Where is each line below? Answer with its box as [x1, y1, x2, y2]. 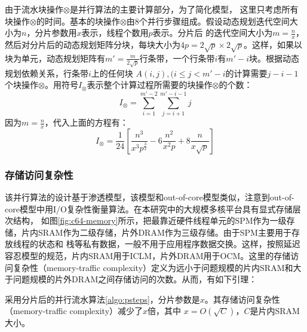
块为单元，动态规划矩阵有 [5, 51, 105, 64]
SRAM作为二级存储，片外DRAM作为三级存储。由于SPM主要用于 [38, 226, 291, 238]
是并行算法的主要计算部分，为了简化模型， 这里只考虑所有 [69, 3, 299, 15]
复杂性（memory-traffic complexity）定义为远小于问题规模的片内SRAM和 [13, 261, 293, 273]
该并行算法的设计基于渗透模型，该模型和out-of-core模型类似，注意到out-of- [5, 191, 294, 203]
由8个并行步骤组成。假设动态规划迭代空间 [126, 14, 290, 27]
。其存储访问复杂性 [204, 293, 280, 305]
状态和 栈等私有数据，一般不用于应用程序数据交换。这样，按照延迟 [38, 237, 300, 250]
